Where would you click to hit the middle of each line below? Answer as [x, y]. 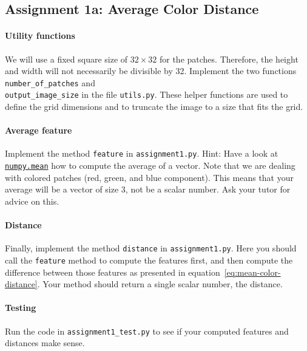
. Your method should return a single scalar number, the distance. [160, 284]
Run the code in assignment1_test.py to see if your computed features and [147, 331]
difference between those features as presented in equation [113, 272]
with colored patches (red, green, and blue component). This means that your [149, 177]
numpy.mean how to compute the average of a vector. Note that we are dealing [150, 165]
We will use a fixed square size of [66, 59]
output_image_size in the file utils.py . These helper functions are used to [147, 94]
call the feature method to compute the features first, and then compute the [149, 260]
